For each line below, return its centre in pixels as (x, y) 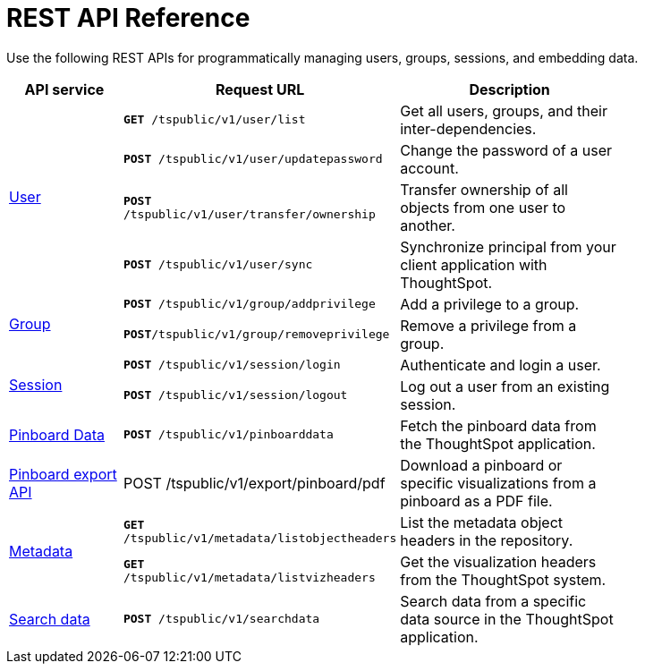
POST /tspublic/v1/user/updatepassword (253, 159)
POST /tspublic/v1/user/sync (218, 265)
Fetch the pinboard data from (498, 425)
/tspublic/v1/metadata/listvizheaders (249, 577)
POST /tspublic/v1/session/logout (235, 395)
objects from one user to (483, 207)
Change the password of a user (506, 150)
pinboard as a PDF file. (476, 501)
